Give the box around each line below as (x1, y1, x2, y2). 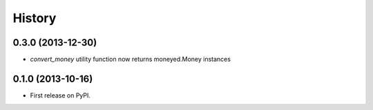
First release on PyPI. (30, 91, 91, 100)
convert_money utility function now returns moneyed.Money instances (30, 55, 231, 64)
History (12, 10, 57, 26)
